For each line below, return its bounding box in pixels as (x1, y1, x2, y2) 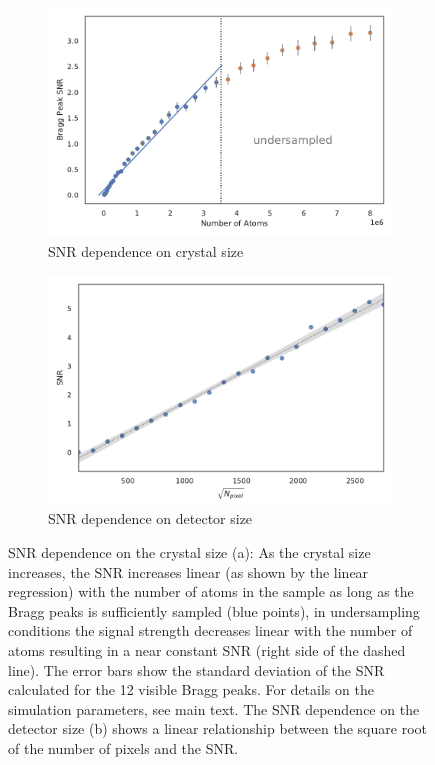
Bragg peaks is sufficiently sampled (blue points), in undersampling (8, 600, 420, 621)
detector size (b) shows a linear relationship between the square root (8, 718, 427, 739)
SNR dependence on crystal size (48, 240, 244, 261)
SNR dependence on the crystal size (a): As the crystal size (8, 542, 371, 563)
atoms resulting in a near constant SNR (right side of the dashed (8, 640, 406, 660)
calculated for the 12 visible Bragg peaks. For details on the (8, 679, 374, 700)
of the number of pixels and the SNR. (8, 737, 239, 758)
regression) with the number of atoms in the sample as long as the (8, 581, 414, 602)
